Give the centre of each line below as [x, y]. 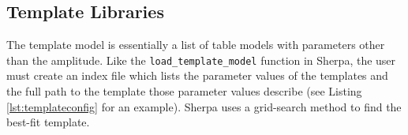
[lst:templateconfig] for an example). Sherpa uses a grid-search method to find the [204, 106]
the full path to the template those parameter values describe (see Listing [184, 91]
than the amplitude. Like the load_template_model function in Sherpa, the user [201, 60]
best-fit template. [48, 122]
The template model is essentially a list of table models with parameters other [196, 45]
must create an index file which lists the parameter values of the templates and [197, 75]
